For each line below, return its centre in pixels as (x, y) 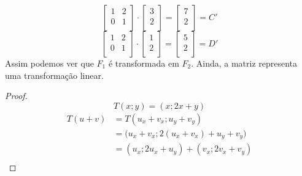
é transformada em (144, 63)
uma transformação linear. (54, 75)
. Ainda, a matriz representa (244, 63)
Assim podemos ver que (49, 63)
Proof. (16, 96)
